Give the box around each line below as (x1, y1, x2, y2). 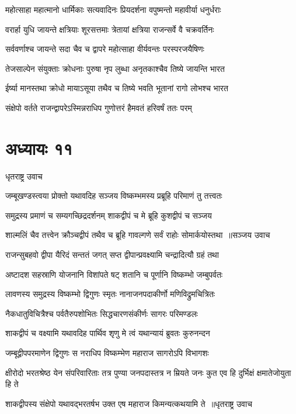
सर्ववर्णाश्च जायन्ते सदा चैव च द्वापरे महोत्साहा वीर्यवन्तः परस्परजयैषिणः (5, 43, 204, 55)
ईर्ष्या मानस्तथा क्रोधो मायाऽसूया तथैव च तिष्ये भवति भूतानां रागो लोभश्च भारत (5, 82, 228, 94)
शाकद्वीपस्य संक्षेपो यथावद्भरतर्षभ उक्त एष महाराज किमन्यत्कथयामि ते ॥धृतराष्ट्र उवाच (5, 397, 252, 409)
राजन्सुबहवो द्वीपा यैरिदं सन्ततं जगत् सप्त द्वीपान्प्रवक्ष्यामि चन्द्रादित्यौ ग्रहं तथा (5, 249, 219, 261)
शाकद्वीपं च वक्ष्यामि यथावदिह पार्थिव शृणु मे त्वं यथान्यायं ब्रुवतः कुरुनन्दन (5, 327, 210, 339)
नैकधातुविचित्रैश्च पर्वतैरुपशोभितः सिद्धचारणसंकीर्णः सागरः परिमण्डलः (5, 307, 198, 319)
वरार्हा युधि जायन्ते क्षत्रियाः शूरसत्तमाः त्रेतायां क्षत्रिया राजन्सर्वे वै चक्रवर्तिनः (5, 23, 214, 35)
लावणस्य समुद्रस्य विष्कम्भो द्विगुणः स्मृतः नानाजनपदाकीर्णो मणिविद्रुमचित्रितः (5, 288, 215, 300)
